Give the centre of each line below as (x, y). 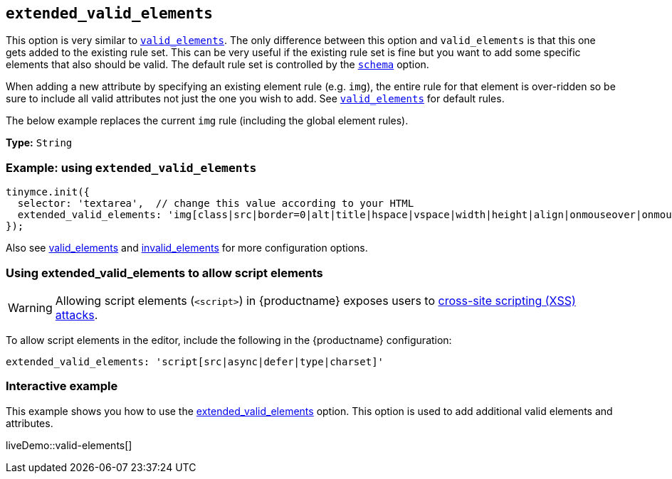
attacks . (77, 314)
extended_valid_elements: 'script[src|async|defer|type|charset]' (195, 361)
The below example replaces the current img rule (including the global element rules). (207, 121)
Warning (30, 307)
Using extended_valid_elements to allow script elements (164, 273)
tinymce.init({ (48, 192)
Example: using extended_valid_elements (131, 167)
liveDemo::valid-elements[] (69, 445)
